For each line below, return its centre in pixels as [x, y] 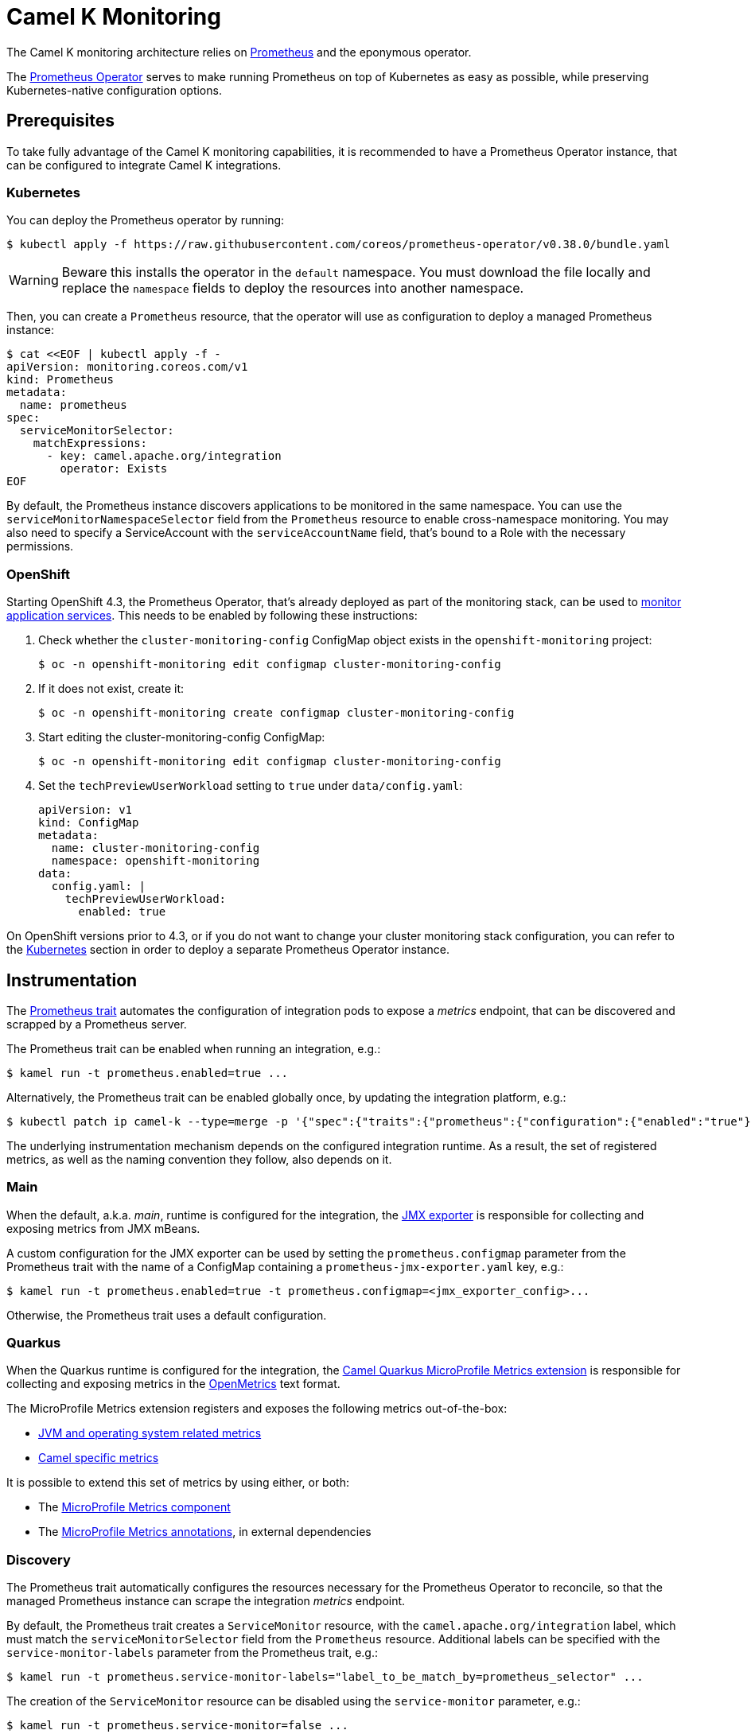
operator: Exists [114, 469]
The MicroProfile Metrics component [134, 1507]
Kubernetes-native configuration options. [114, 90]
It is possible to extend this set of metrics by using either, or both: [178, 1483]
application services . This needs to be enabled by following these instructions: [212, 616]
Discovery [39, 1559]
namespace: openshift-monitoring [156, 861]
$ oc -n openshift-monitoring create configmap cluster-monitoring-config [276, 713]
